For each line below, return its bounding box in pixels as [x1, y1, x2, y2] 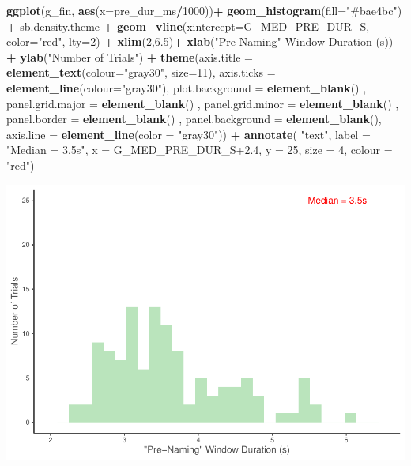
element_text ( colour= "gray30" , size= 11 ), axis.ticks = [6, 64, 276, 81]
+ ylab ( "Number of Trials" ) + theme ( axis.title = [6, 48, 253, 65]
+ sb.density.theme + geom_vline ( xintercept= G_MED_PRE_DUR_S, [6, 17, 370, 34]
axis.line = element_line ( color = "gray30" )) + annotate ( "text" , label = [6, 126, 371, 142]
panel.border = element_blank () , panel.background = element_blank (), [6, 111, 382, 127]
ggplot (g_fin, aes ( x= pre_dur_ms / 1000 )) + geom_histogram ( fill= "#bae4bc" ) [6, 2, 402, 18]
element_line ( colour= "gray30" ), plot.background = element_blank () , [6, 79, 367, 96]
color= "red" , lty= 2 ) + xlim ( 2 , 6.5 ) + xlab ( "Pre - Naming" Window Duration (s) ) [6, 33, 394, 50]
